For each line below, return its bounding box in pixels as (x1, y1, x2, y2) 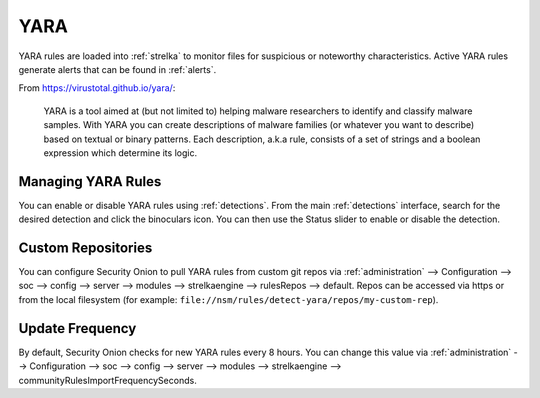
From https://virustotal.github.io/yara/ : (18, 82, 176, 94)
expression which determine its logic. (43, 146, 198, 159)
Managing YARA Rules (18, 173, 162, 190)
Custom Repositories (18, 240, 153, 256)
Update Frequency (18, 320, 137, 337)
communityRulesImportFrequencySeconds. (18, 374, 197, 386)
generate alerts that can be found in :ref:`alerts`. (18, 63, 217, 75)
